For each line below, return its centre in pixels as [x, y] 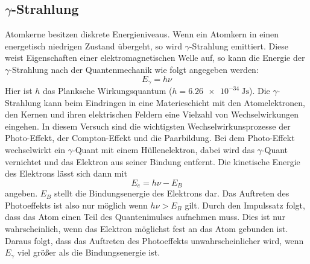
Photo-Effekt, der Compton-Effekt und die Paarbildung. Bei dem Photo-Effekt [150, 138]
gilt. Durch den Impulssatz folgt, [245, 205]
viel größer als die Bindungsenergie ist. [89, 252]
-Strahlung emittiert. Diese [239, 46]
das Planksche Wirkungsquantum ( [108, 91]
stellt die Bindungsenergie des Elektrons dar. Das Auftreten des [172, 193]
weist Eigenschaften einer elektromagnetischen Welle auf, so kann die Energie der [155, 58]
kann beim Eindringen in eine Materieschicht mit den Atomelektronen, [174, 102]
